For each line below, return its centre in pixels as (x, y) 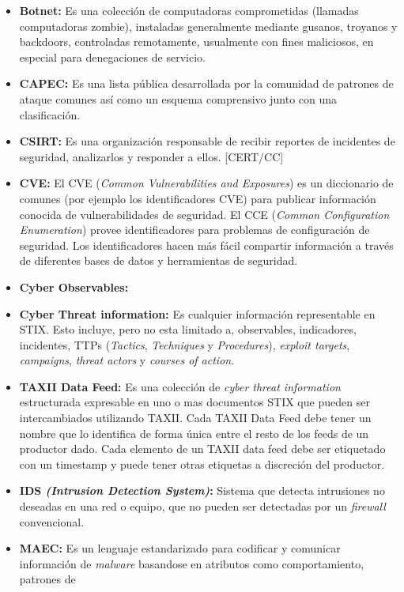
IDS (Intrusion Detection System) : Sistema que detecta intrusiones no (202, 490)
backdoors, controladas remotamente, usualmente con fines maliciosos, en (196, 41)
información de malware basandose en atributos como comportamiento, (192, 563)
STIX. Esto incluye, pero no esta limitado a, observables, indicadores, (188, 329)
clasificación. (50, 114)
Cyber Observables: (74, 287)
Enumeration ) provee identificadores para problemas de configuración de (194, 230)
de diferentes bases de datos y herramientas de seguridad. (159, 260)
